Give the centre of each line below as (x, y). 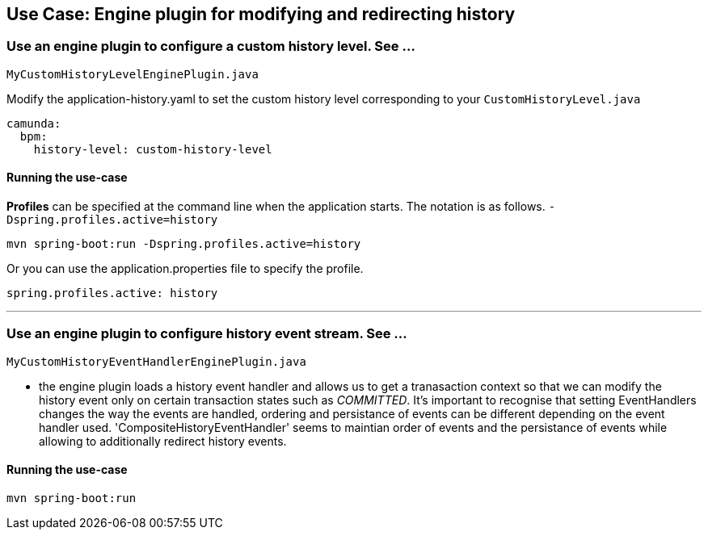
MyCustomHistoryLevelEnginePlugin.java (133, 74)
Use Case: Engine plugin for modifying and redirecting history (261, 14)
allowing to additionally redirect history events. (163, 441)
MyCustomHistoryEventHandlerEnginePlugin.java (156, 361)
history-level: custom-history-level (153, 149)
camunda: (34, 123)
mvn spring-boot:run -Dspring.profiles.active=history (184, 244)
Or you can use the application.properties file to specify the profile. (185, 269)
